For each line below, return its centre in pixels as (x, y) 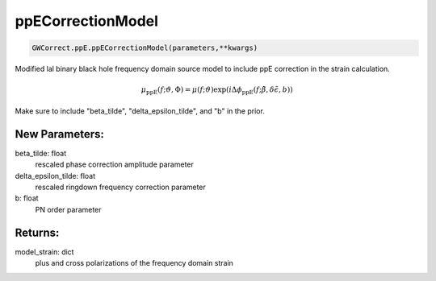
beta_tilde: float (41, 153)
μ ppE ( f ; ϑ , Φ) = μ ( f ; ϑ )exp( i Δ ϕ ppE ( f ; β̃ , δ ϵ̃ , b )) (217, 91)
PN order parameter (68, 209)
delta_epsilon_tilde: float (55, 176)
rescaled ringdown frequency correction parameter (120, 187)
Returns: (37, 232)
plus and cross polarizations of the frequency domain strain (134, 263)
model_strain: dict (44, 252)
